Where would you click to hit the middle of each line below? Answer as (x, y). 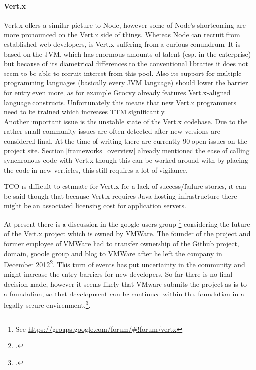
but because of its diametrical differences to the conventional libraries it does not (126, 63)
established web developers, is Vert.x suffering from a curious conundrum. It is (122, 44)
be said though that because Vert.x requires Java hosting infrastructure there (121, 196)
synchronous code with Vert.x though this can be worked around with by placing (126, 160)
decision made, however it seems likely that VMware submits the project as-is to (125, 283)
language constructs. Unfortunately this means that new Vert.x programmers (120, 102)
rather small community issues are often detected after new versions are (112, 131)
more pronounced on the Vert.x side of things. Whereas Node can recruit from (122, 34)
